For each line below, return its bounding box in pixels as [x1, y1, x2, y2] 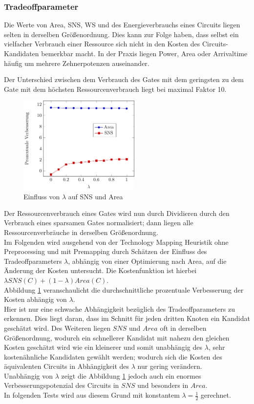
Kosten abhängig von [4, 294, 67, 304]
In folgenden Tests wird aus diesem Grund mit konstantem [4, 390, 180, 400]
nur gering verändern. [137, 361, 202, 371]
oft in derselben [160, 322, 207, 333]
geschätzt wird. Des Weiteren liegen [4, 322, 111, 333]
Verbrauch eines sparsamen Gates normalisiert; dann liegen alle [4, 217, 193, 228]
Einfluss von [23, 191, 60, 202]
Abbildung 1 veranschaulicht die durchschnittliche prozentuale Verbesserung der [4, 284, 244, 295]
